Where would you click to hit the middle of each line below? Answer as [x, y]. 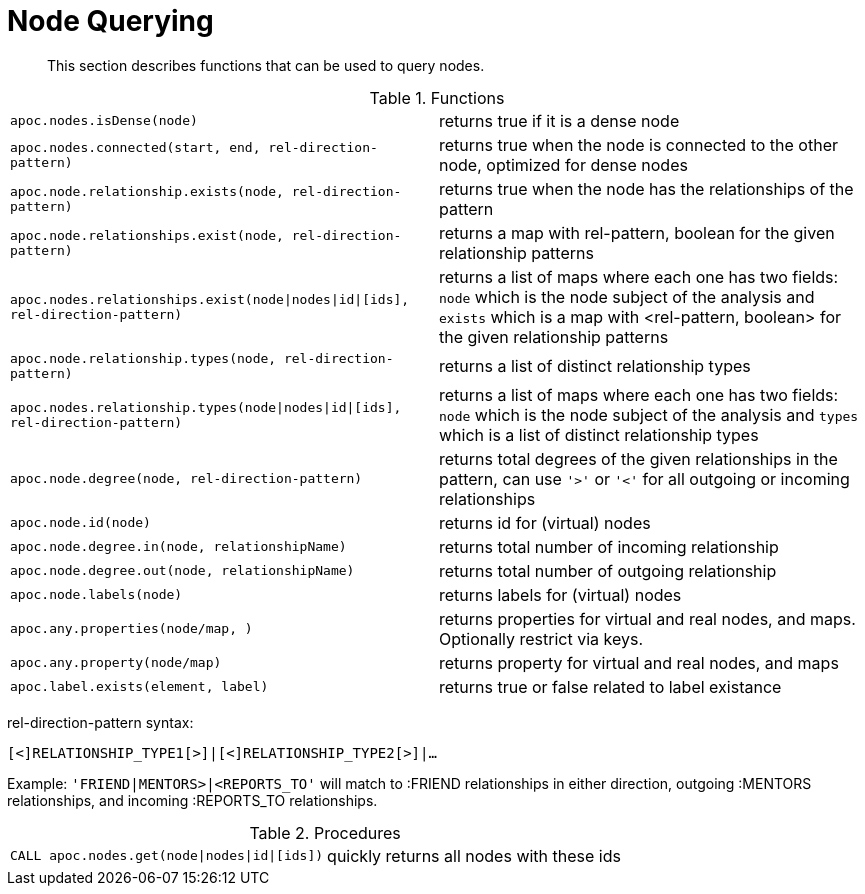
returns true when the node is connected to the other [638, 144]
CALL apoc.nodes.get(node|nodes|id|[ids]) [167, 856]
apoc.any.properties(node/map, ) [131, 629]
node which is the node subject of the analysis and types [649, 414]
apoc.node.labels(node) [96, 595]
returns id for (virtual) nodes [545, 522]
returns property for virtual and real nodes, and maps [639, 662]
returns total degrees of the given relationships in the [638, 458]
